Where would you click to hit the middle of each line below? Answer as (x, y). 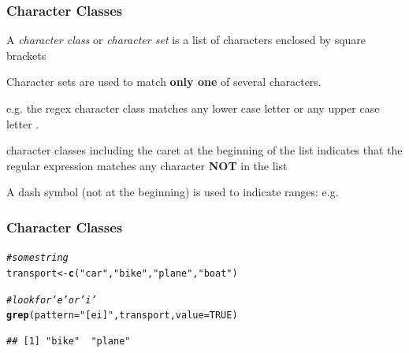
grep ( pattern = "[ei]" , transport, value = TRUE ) (122, 316)
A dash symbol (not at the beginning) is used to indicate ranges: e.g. (173, 192)
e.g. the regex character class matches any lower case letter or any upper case (193, 108)
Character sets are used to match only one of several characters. (164, 82)
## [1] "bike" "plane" (69, 341)
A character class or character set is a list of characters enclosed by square (186, 40)
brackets (26, 55)
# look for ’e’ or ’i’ (52, 300)
